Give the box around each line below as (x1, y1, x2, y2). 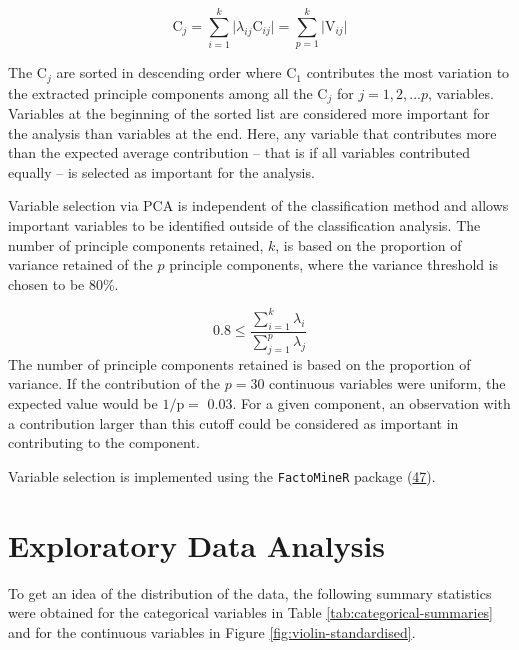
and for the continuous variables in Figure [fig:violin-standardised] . (8, 621, 416, 642)
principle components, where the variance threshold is (169, 254, 499, 275)
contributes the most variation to (306, 62, 510, 83)
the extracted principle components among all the (8, 82, 313, 103)
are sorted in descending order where (56, 62, 282, 83)
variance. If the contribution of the (8, 373, 221, 394)
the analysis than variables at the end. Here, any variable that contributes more (8, 122, 497, 143)
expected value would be (8, 393, 158, 414)
